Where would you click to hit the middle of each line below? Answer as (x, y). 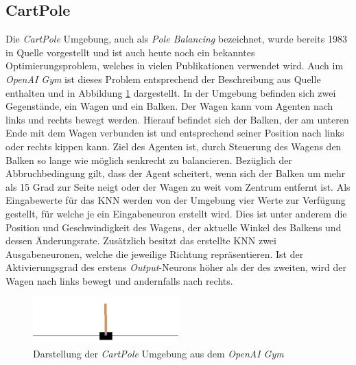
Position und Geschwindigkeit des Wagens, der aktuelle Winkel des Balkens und (174, 227)
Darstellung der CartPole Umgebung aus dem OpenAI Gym (158, 353)
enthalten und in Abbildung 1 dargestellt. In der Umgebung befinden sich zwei (171, 92)
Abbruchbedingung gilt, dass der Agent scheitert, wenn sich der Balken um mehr (176, 173)
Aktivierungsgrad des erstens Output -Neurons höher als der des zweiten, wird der (176, 267)
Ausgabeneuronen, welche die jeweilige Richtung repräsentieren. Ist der (155, 254)
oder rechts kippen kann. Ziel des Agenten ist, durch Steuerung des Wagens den (174, 146)
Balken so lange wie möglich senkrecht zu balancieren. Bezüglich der (149, 160)
